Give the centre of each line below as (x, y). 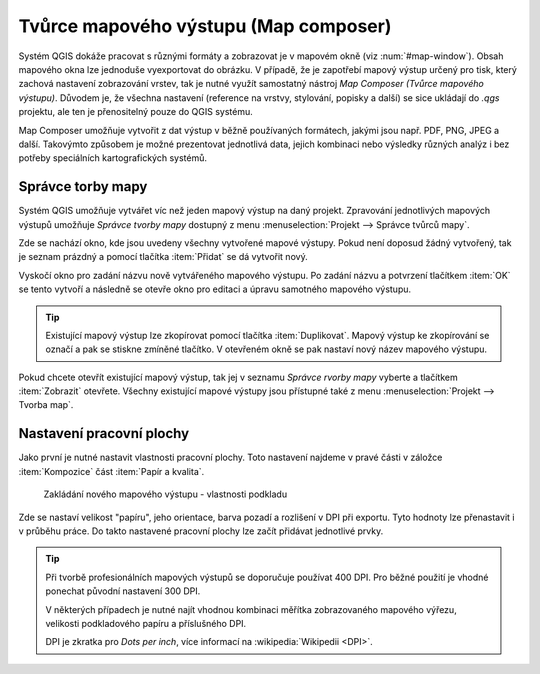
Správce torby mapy (83, 186)
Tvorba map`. (46, 405)
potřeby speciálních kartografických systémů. (112, 158)
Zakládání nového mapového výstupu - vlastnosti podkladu (165, 494)
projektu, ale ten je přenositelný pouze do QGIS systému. (136, 112)
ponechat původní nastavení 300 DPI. (123, 591)
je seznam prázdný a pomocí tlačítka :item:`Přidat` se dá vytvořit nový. (163, 257)
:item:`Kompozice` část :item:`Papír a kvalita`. (111, 471)
